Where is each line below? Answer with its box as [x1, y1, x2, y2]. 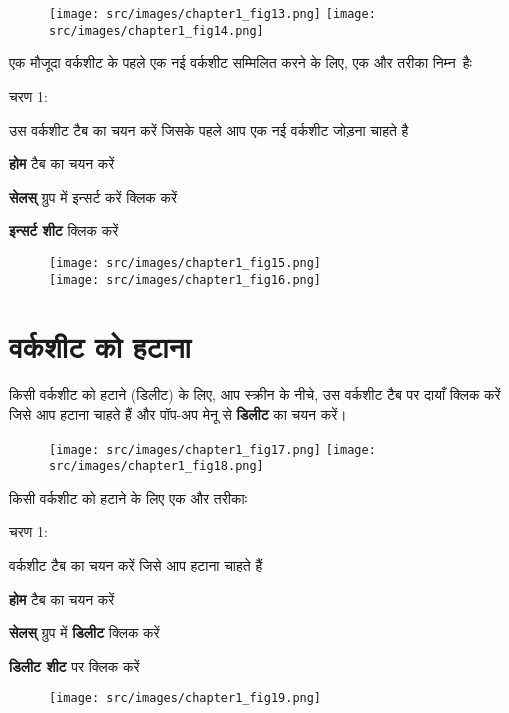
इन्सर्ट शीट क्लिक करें [9, 220, 119, 241]
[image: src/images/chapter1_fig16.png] [49, 272, 322, 287]
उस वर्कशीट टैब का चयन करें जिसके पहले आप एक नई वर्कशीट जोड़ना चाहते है [9, 119, 409, 140]
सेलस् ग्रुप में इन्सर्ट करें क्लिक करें [9, 186, 178, 207]
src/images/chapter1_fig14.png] [49, 23, 264, 38]
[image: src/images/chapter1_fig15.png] [49, 255, 322, 270]
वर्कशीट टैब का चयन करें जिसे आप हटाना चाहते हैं [9, 555, 263, 575]
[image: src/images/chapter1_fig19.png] [49, 691, 322, 706]
